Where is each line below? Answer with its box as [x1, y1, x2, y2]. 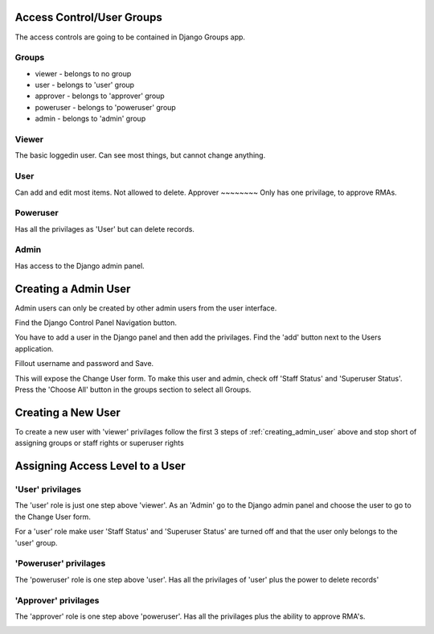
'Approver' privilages [14, 595, 100, 606]
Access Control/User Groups [14, 10, 162, 24]
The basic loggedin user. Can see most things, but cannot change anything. [14, 150, 266, 160]
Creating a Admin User [14, 282, 131, 295]
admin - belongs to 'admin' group [35, 113, 146, 124]
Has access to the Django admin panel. [14, 261, 145, 270]
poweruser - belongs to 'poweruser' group [35, 102, 176, 112]
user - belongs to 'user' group [35, 80, 135, 90]
